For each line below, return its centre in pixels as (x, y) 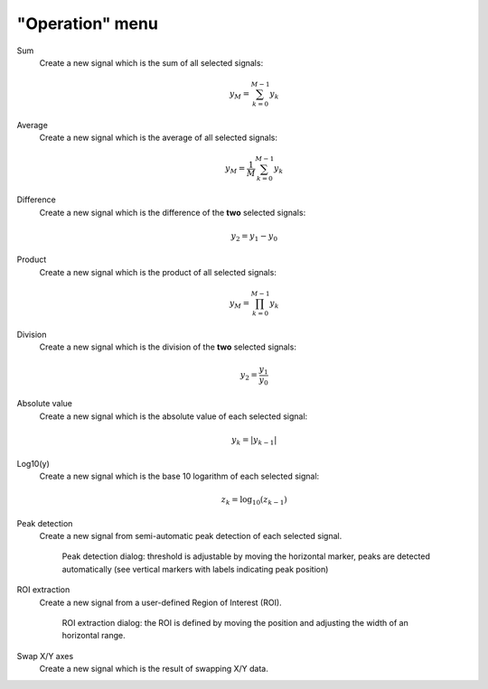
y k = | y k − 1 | (254, 441)
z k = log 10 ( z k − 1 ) (254, 501)
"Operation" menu (87, 23)
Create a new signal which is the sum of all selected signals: (151, 62)
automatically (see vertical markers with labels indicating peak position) (195, 569)
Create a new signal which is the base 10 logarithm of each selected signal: (179, 476)
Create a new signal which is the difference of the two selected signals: (173, 212)
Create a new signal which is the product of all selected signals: (158, 272)
